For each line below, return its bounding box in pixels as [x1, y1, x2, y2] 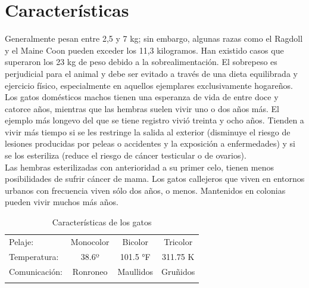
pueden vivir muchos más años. [5, 196, 118, 208]
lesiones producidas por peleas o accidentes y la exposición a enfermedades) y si [5, 137, 295, 150]
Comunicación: [9, 265, 63, 277]
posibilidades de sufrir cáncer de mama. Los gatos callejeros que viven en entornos [5, 172, 305, 185]
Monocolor [70, 235, 110, 247]
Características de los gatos [52, 216, 152, 228]
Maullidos [117, 265, 154, 277]
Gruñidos [161, 265, 195, 277]
